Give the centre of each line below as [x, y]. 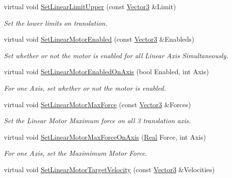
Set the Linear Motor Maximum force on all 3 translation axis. [98, 121]
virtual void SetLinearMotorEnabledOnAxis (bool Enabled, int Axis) [107, 72]
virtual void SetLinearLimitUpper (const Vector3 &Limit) [90, 6]
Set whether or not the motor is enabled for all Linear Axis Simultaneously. [116, 55]
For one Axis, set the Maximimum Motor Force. [75, 153]
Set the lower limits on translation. [56, 23]
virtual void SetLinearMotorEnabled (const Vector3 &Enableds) [99, 39]
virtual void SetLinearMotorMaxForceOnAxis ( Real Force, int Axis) [105, 137]
